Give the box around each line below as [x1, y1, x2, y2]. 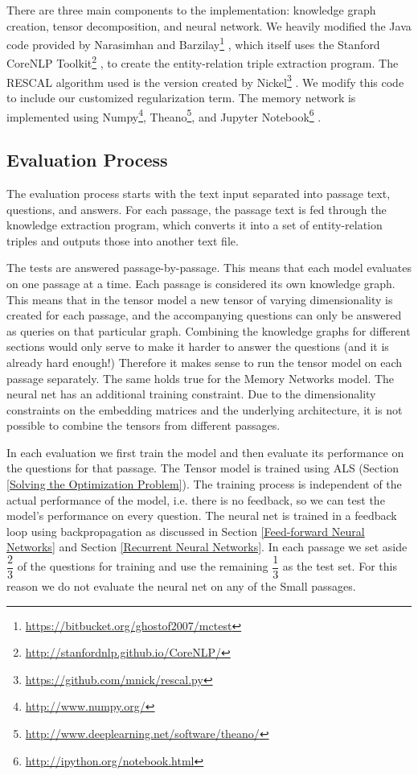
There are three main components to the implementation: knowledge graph [6, 2, 376, 18]
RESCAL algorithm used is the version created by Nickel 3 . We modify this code [6, 71, 404, 90]
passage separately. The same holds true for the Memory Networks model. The [6, 369, 395, 386]
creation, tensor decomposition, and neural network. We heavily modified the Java [6, 17, 412, 34]
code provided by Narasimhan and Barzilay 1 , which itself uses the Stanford [6, 34, 380, 52]
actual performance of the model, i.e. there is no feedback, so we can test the [6, 491, 385, 508]
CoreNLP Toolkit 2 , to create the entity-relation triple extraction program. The [6, 52, 399, 72]
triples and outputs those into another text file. [6, 232, 239, 249]
